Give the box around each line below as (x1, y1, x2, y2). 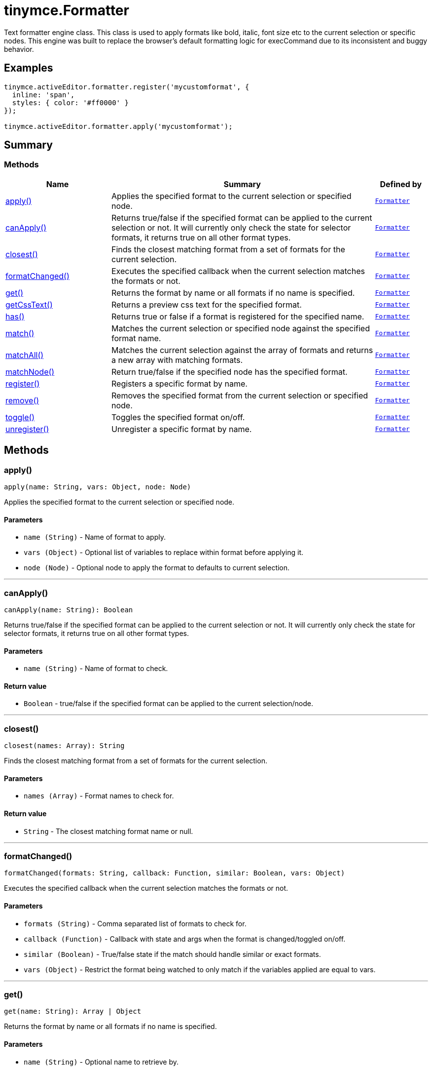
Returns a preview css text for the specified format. (111, 299, 302, 310)
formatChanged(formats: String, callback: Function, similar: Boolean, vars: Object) (4, 869, 345, 877)
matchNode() (5, 366, 55, 377)
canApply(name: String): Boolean (4, 606, 133, 614)
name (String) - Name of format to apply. (24, 533, 166, 542)
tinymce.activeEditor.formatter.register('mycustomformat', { (4, 82, 250, 91)
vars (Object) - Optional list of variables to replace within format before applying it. (24, 548, 304, 557)
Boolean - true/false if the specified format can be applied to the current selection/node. (24, 699, 313, 708)
